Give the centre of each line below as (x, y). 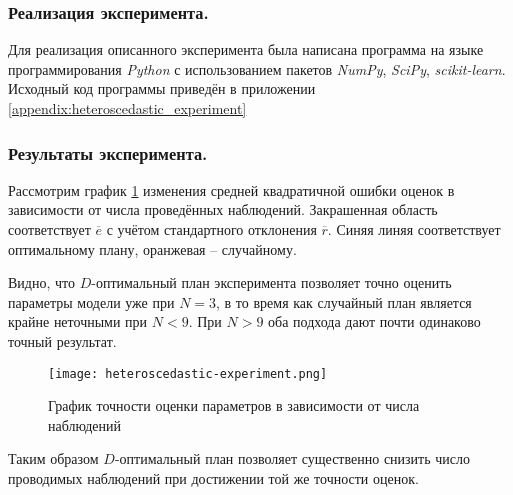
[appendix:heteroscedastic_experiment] (127, 108)
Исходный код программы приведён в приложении (162, 88)
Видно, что (41, 282)
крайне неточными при (78, 321)
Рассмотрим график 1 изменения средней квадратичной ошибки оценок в (231, 189)
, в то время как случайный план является (344, 301)
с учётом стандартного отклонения (211, 229)
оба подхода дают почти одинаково (374, 321)
